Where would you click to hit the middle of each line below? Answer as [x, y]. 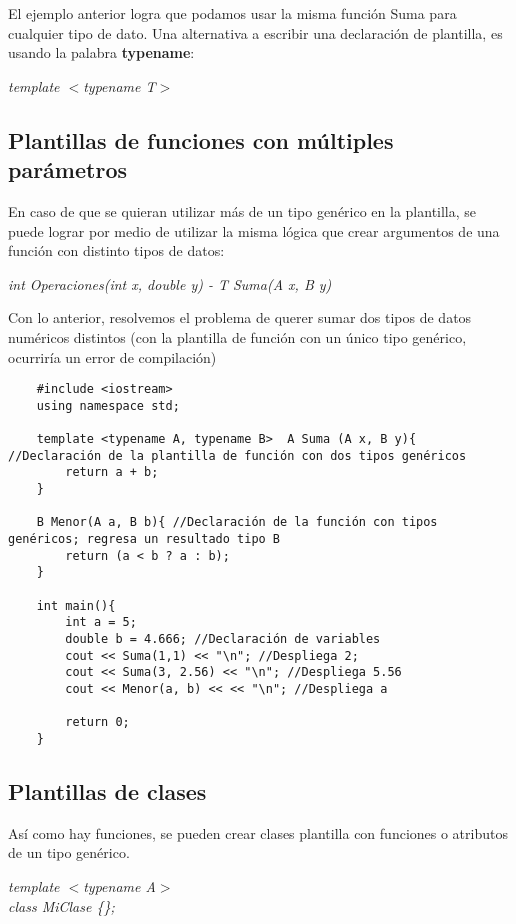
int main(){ [76, 605]
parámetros [67, 169]
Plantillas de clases [107, 790]
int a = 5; [101, 622]
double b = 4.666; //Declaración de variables [223, 638]
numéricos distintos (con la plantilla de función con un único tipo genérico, [237, 336]
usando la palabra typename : [101, 52]
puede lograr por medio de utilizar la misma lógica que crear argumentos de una [254, 230]
